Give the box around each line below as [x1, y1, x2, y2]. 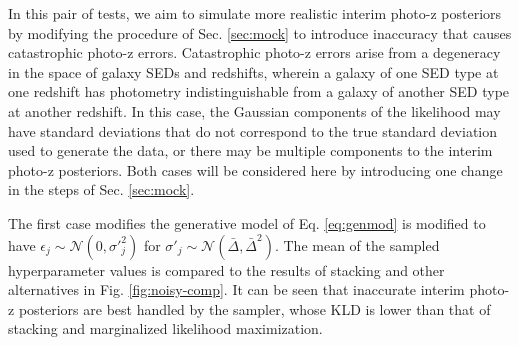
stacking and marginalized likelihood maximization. [8, 318, 323, 339]
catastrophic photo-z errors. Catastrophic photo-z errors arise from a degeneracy [8, 42, 501, 63]
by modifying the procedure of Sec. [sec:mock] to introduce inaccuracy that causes [8, 22, 512, 43]
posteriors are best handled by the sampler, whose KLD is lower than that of [18, 298, 491, 319]
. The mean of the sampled [274, 234, 440, 255]
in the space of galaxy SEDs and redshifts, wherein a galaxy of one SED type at [8, 61, 499, 82]
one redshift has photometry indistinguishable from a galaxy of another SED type [8, 81, 510, 102]
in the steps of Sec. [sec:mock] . [8, 179, 195, 200]
